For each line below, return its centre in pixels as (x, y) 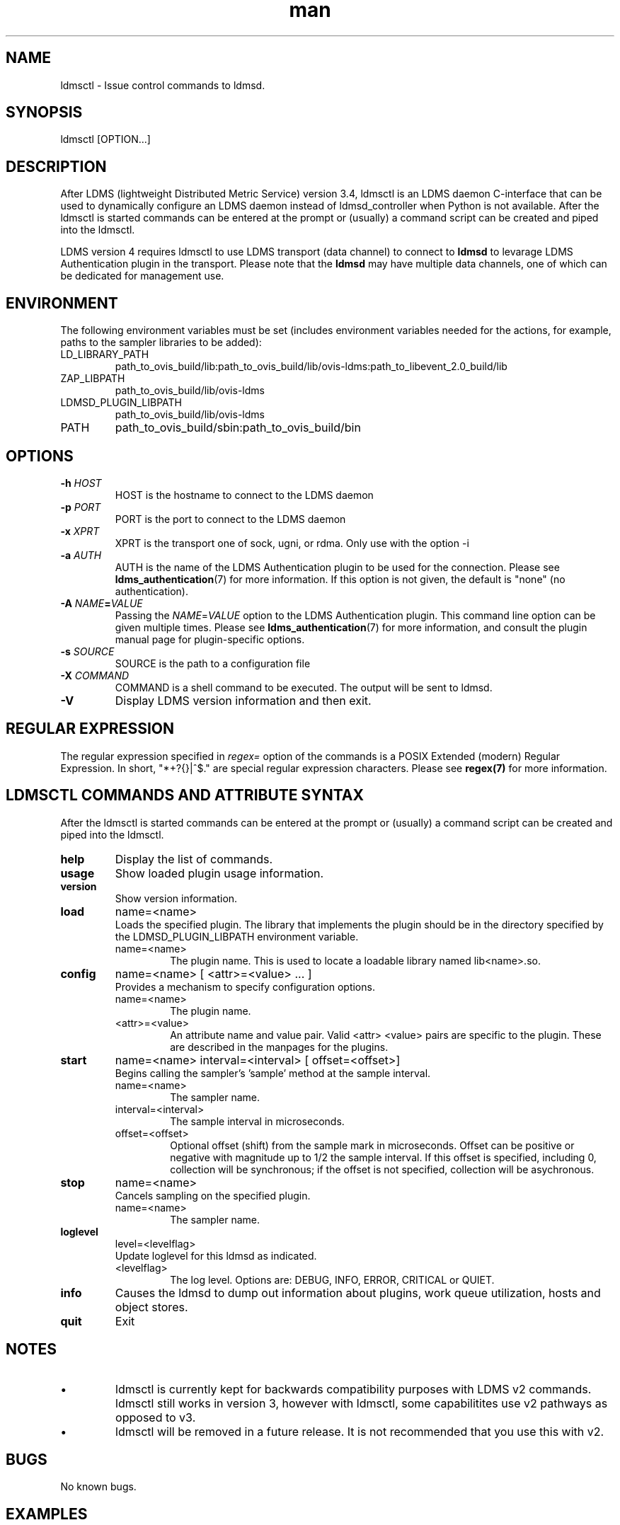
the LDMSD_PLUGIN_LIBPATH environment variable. (237, 936)
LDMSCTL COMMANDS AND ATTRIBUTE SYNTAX (185, 795)
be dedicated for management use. (142, 276)
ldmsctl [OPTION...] (105, 139)
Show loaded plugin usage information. (219, 873)
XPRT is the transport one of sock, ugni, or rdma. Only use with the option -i (292, 543)
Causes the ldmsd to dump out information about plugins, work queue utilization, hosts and (358, 1293)
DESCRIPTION (56, 166)
